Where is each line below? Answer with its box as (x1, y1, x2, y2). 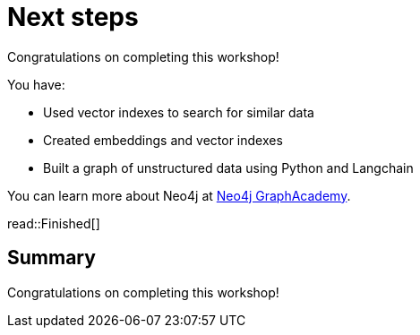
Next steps (7, 2, 139, 32)
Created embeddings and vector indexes (43, 132, 283, 148)
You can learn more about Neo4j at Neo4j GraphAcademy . (7, 187, 351, 203)
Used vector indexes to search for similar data (43, 104, 314, 120)
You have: (7, 76, 65, 92)
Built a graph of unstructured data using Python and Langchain (43, 159, 414, 176)
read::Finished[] (7, 215, 100, 231)
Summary (7, 246, 96, 270)
